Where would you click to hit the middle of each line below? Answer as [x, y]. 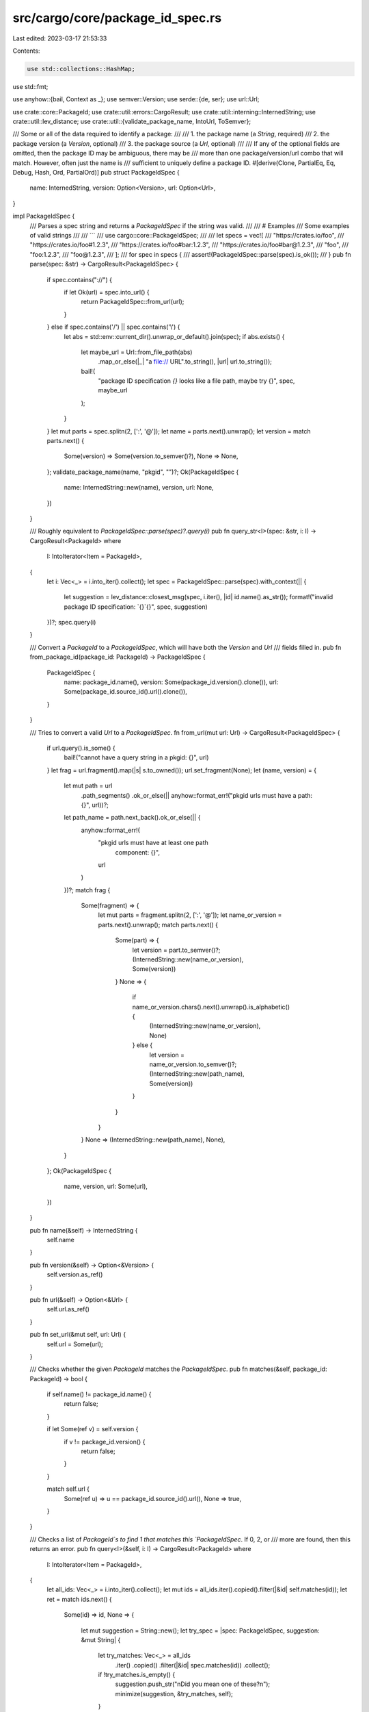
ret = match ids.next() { [79, 1599]
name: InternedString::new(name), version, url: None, [139, 488]
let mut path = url [88, 786]
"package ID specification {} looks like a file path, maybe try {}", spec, [196, 381]
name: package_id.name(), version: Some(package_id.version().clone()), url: [171, 682]
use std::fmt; [30, 86]
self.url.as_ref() [68, 1309]
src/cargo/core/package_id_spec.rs [117, 18]
